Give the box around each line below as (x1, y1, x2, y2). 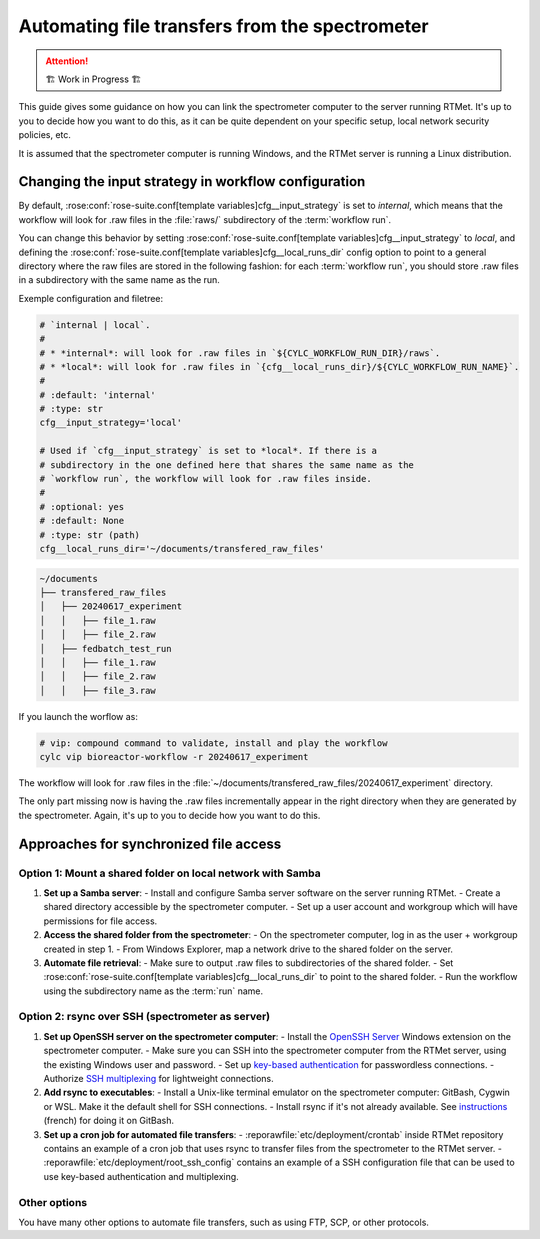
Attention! (45, 55, 89, 67)
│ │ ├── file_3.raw (39, 685, 157, 696)
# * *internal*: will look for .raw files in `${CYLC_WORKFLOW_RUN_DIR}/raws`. (39, 347, 441, 359)
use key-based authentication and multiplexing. (43, 1170, 239, 1182)
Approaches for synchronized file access (18, 835, 282, 852)
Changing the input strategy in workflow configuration (18, 173, 366, 190)
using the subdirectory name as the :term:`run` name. (43, 985, 264, 997)
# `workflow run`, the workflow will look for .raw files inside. (39, 473, 372, 485)
